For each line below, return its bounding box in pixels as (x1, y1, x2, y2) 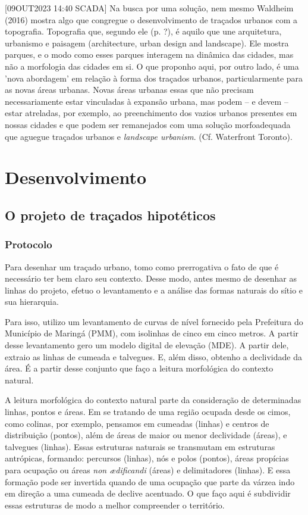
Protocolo (5, 237, 52, 252)
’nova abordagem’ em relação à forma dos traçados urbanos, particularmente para (5, 71, 303, 84)
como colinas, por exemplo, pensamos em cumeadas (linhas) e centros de (5, 417, 269, 429)
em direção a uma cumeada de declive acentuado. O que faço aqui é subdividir (5, 487, 291, 500)
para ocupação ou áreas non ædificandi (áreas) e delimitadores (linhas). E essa (5, 464, 291, 476)
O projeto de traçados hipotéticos (5, 205, 216, 224)
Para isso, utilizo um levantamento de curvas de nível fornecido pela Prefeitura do (5, 315, 303, 327)
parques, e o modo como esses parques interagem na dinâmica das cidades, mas (5, 48, 294, 61)
